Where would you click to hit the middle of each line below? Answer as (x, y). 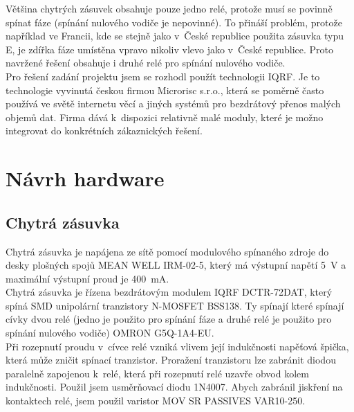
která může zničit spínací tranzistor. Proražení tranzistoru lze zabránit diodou (171, 360)
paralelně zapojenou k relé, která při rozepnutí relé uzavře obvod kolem (157, 373)
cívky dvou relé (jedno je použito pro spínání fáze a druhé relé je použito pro (169, 319)
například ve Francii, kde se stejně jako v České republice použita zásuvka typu (175, 36)
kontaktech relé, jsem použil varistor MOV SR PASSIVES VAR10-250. (156, 401)
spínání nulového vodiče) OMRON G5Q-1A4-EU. (110, 333)
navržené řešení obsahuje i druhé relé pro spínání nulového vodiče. (146, 63)
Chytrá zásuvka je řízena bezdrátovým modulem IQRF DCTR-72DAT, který (169, 292)
